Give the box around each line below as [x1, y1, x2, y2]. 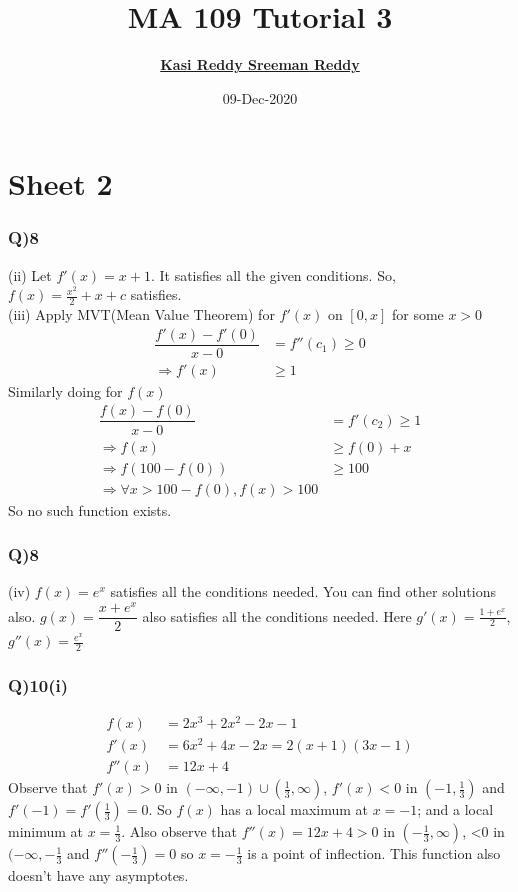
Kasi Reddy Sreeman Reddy [160, 54, 360, 75]
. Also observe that [121, 821, 237, 842]
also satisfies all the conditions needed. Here [142, 605, 412, 626]
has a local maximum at [220, 799, 369, 820]
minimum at [8, 821, 84, 842]
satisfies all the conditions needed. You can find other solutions [110, 581, 496, 602]
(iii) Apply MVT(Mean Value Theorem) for [8, 304, 275, 325]
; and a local [417, 799, 494, 820]
